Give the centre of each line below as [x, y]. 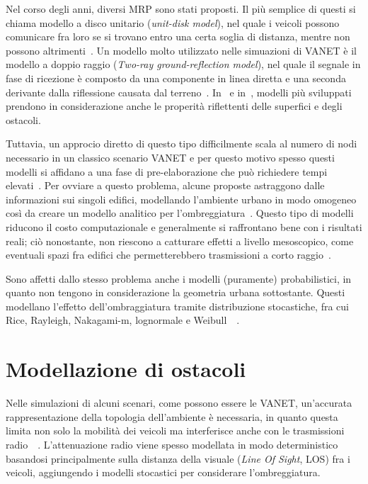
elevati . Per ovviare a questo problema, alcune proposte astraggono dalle [165, 185]
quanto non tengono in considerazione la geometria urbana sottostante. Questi [176, 292]
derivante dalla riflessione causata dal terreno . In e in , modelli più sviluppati [179, 92]
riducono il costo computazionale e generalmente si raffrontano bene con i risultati [184, 226]
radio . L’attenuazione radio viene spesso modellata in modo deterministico [172, 444]
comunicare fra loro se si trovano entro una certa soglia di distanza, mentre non [178, 36]
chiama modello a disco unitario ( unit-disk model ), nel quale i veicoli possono [173, 22]
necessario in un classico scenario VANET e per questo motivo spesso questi [170, 157]
